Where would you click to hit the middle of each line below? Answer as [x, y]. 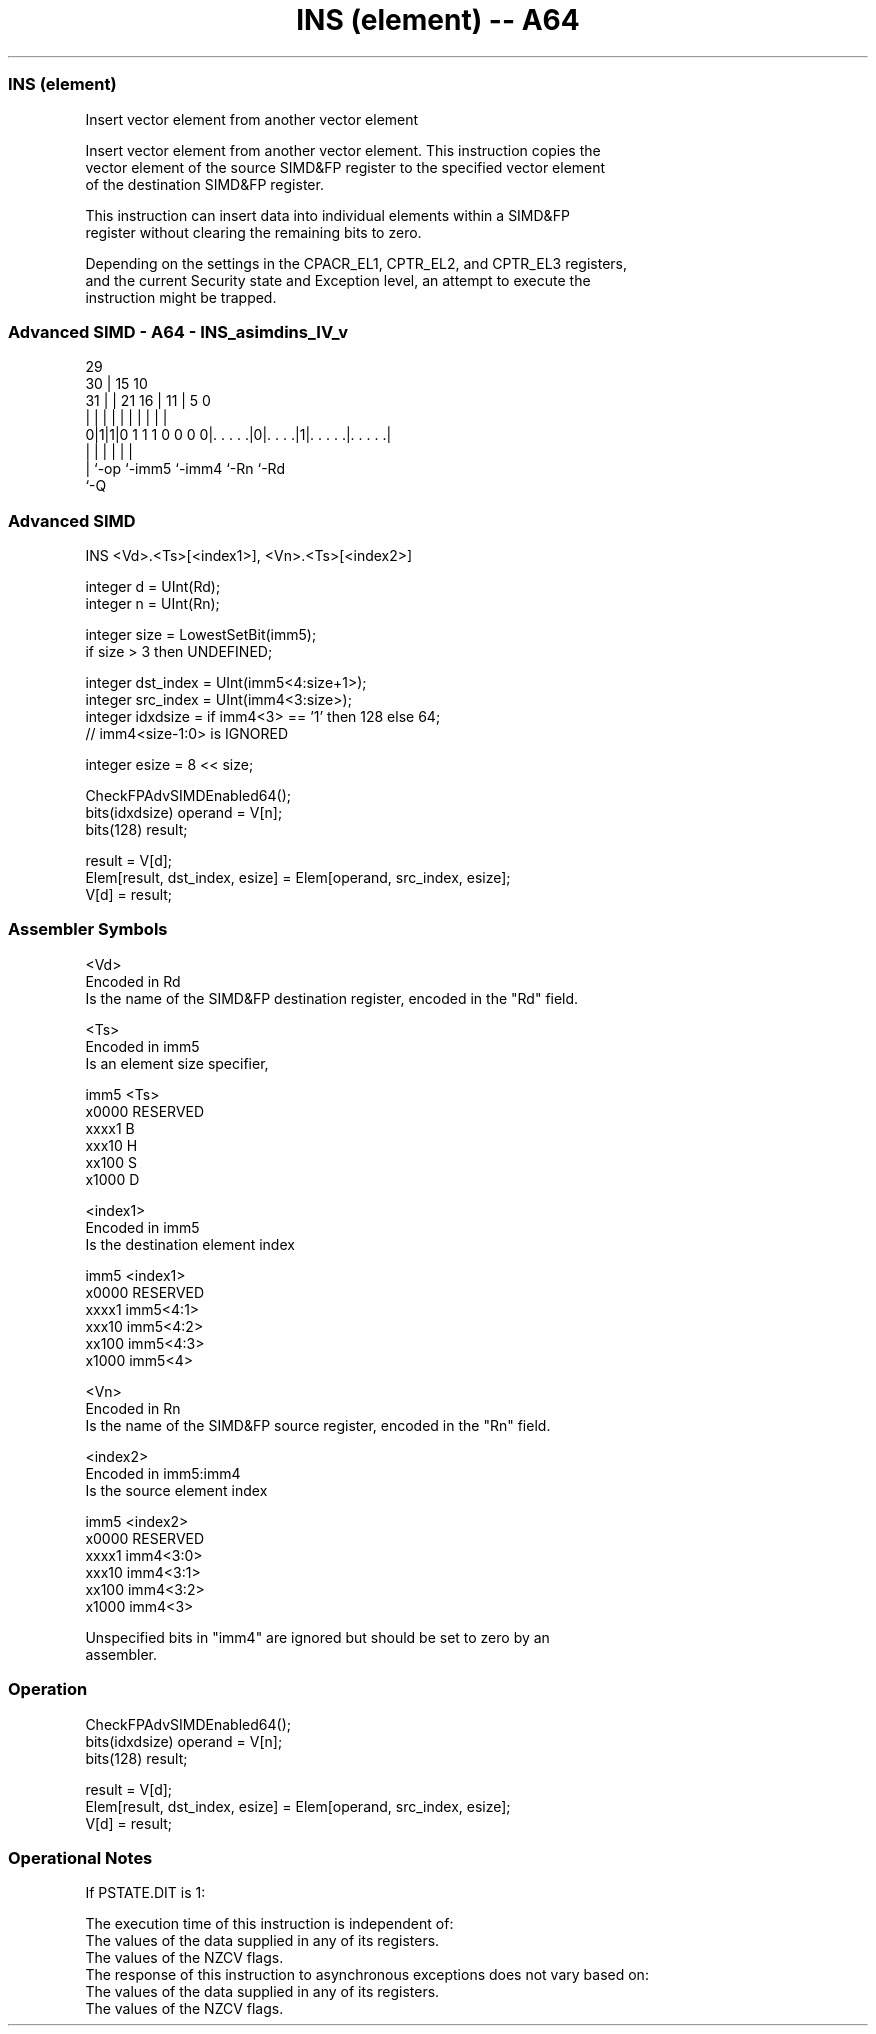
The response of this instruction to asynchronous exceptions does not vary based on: [367, 1975]
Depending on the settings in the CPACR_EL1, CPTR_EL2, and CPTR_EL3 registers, [356, 263]
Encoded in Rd [133, 981]
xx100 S [111, 1162]
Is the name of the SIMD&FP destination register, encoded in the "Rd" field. [332, 998]
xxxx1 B [110, 1128]
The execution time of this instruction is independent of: [269, 1924]
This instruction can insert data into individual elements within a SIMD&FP [327, 215]
